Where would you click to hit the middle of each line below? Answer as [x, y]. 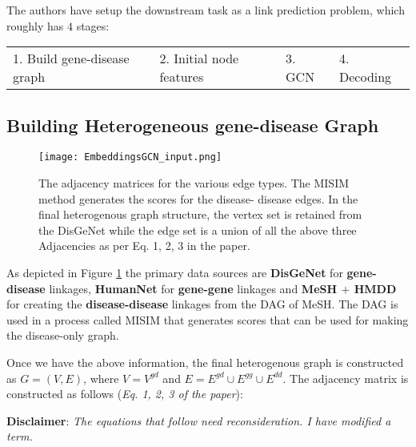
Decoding [366, 77]
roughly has [35, 25]
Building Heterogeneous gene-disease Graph [193, 125]
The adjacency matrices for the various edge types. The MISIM [194, 183]
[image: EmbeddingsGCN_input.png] [130, 157]
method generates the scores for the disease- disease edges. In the [198, 198]
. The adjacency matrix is [346, 378]
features [182, 77]
